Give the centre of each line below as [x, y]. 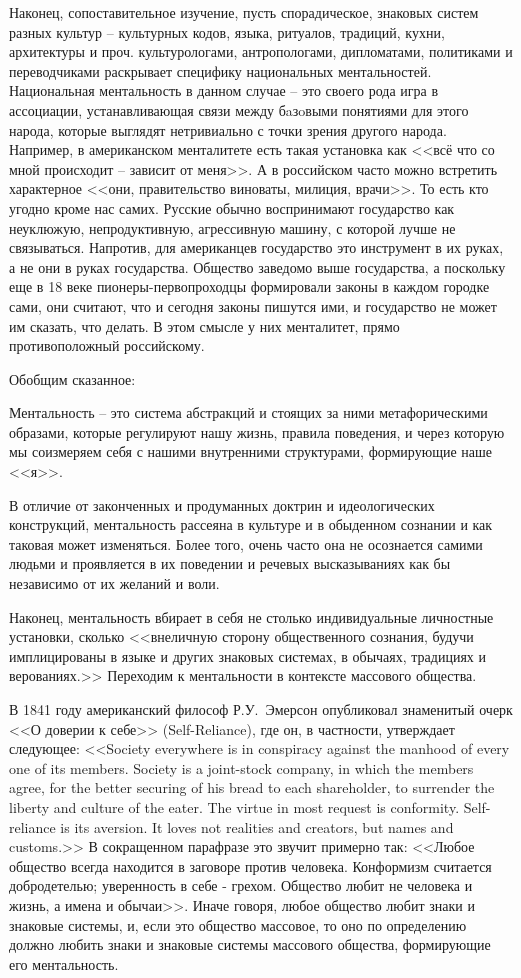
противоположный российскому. [107, 345]
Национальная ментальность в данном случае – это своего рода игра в [224, 90]
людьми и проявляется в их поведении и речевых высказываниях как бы [230, 563]
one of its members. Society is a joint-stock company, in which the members [241, 767]
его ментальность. [64, 963]
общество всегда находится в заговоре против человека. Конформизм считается [250, 865]
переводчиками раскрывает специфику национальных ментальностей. [220, 70]
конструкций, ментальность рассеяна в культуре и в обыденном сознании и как [251, 524]
